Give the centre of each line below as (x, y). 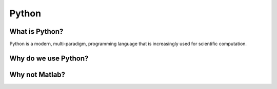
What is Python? (36, 31)
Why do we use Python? (49, 58)
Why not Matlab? (37, 74)
